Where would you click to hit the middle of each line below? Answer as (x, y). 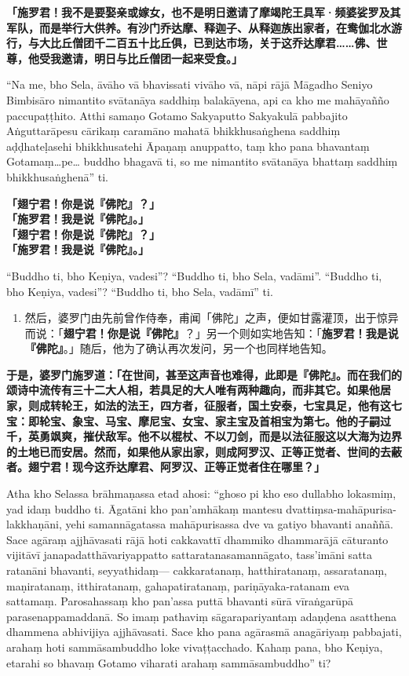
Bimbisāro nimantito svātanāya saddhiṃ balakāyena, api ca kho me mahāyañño (198, 99)
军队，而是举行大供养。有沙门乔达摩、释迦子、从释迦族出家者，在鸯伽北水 (199, 27)
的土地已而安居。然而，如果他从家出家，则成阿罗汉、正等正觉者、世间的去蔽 (204, 451)
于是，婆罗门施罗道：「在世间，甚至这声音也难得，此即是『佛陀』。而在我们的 (204, 374)
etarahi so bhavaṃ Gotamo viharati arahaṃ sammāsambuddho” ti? (169, 662)
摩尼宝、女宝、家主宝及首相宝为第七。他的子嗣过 (264, 420)
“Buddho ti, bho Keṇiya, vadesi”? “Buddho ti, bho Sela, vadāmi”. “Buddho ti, (194, 275)
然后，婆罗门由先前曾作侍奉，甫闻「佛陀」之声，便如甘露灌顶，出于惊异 (212, 318)
